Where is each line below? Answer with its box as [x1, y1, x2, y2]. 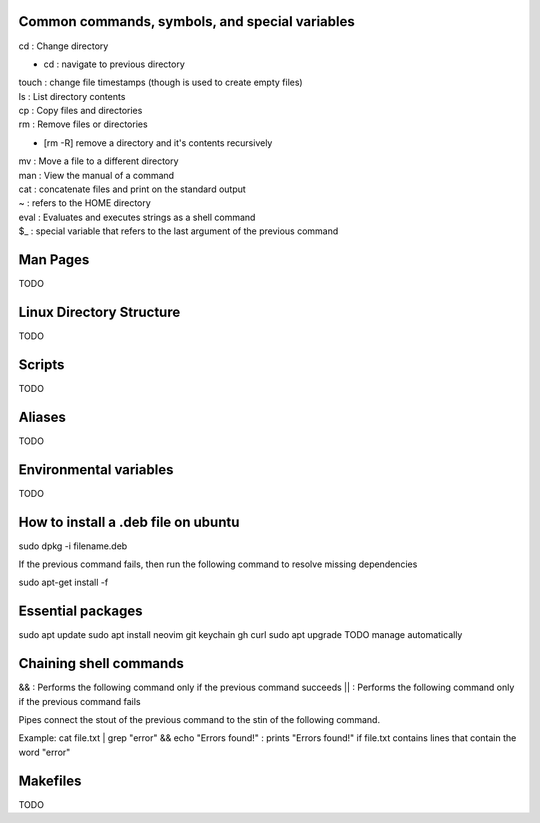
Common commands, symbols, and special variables [18, 13, 355, 30]
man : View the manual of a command [18, 169, 175, 181]
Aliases [18, 408, 67, 425]
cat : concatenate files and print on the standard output [18, 183, 247, 195]
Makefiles [18, 772, 82, 789]
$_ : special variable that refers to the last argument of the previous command [18, 225, 339, 237]
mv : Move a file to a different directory [18, 155, 179, 167]
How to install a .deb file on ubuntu [18, 513, 240, 530]
